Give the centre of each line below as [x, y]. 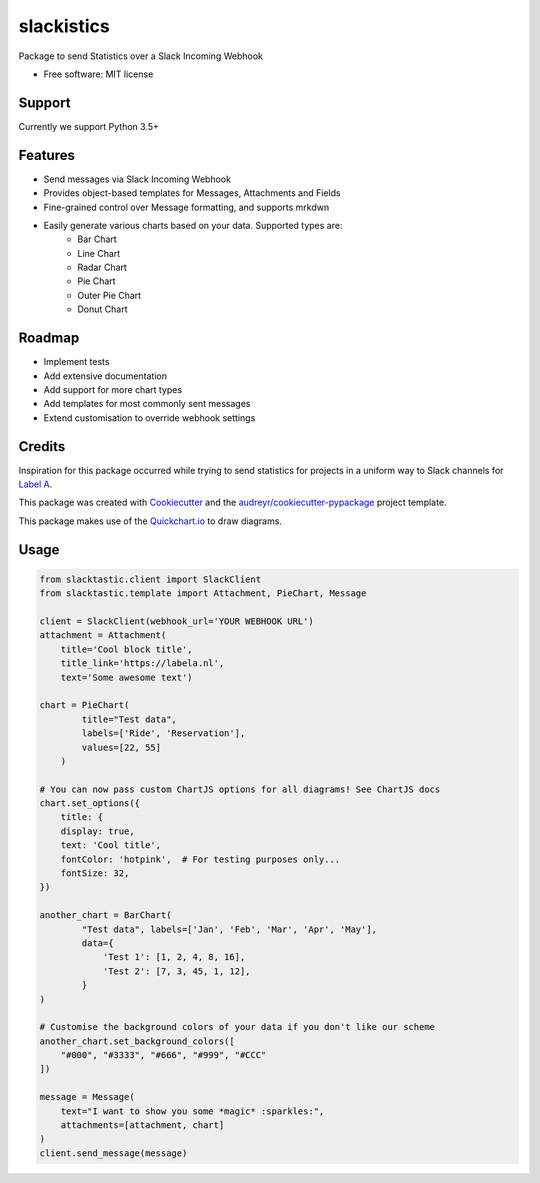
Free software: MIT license [98, 74]
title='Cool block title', [127, 649]
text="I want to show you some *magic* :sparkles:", [192, 1111]
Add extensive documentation [105, 376]
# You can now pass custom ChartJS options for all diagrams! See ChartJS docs [240, 789]
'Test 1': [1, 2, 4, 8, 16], [174, 957]
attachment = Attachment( [103, 635]
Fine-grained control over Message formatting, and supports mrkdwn [186, 207]
